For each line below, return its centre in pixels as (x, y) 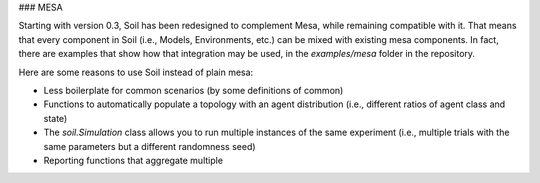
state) (55, 118)
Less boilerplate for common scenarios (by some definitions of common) (193, 90)
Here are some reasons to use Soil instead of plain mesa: (136, 72)
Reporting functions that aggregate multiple (133, 160)
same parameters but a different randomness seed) (149, 146)
